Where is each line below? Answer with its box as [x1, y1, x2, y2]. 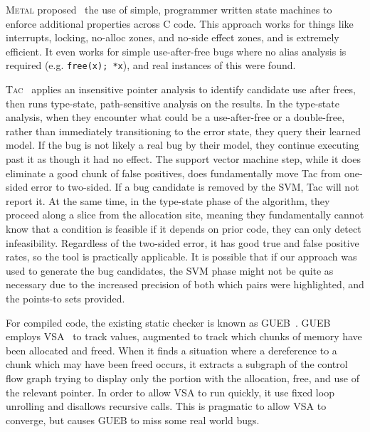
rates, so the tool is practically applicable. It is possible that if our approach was [6, 249, 357, 264]
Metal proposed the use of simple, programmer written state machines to [6, 2, 332, 16]
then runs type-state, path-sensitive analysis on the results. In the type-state [6, 95, 339, 110]
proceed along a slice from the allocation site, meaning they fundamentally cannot [6, 207, 364, 222]
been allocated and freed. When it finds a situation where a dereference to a [6, 342, 337, 357]
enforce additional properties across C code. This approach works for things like [6, 16, 354, 31]
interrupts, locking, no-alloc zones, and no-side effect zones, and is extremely [6, 30, 339, 45]
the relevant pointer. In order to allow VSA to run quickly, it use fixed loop [6, 384, 334, 399]
